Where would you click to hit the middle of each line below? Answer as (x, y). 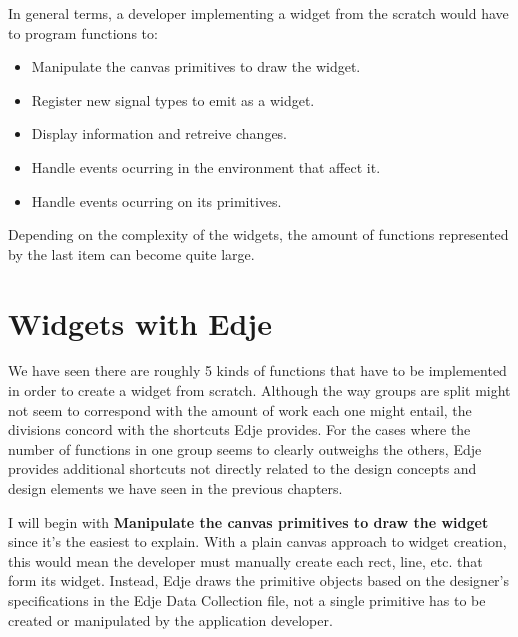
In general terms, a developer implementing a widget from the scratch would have (258, 13)
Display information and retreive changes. (159, 133)
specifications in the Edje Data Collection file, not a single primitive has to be (247, 600)
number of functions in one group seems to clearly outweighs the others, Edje (245, 448)
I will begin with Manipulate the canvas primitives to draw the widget (248, 521)
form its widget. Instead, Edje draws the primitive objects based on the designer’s (258, 580)
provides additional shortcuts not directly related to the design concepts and (242, 468)
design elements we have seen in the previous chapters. (175, 488)
